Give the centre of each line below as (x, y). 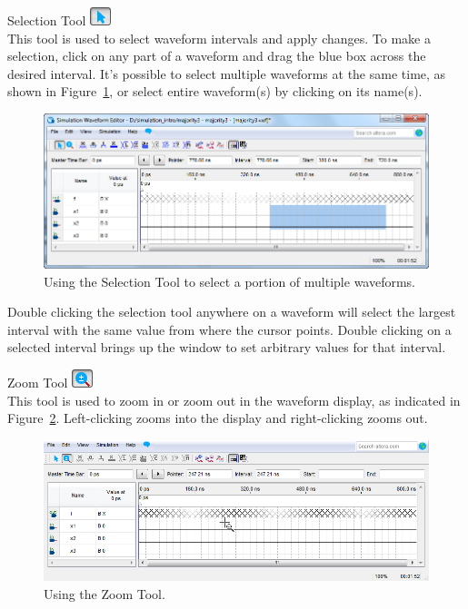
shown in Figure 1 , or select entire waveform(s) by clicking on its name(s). (215, 91)
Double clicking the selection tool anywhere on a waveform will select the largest (232, 312)
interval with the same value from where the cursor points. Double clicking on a (229, 329)
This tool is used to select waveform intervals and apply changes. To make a (219, 38)
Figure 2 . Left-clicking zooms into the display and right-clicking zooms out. (218, 418)
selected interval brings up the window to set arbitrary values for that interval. (227, 347)
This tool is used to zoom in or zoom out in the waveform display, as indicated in (234, 400)
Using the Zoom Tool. (105, 593)
